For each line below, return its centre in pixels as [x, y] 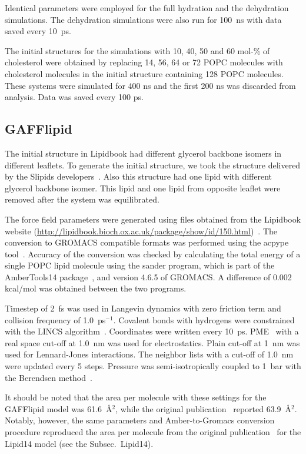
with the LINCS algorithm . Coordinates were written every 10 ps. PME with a [152, 331]
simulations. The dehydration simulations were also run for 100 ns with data [143, 19]
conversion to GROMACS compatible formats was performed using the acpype [147, 242]
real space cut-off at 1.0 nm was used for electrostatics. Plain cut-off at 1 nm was [152, 342]
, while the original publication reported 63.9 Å [204, 408]
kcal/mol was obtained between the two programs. [96, 288]
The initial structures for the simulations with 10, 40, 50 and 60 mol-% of [137, 50]
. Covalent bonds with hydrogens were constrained [204, 319]
